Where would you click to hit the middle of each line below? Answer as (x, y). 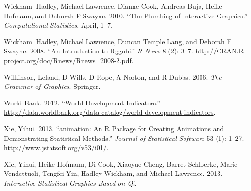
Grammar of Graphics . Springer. (52, 86)
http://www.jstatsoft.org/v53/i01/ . (56, 148)
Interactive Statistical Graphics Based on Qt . (70, 182)
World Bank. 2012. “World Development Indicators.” (82, 102)
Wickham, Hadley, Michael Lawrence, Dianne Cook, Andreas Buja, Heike (113, 6)
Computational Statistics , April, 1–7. (58, 25)
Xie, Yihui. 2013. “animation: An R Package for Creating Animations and (114, 128)
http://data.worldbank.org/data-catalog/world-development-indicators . (110, 112)
